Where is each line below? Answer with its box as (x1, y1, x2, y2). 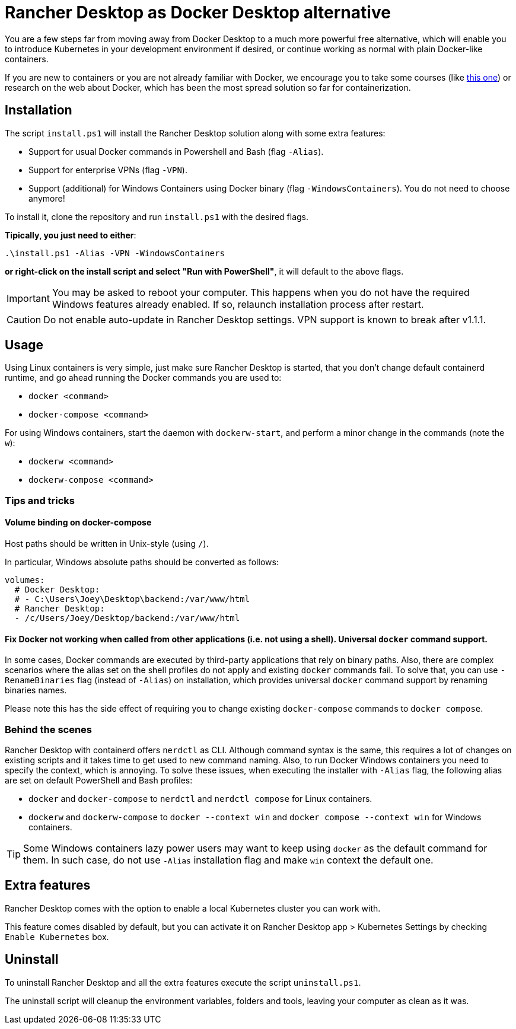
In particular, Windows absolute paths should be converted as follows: (5, 557, 279, 568)
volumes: (5, 575, 45, 585)
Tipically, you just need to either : (5, 230, 136, 240)
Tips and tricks (5, 494, 75, 506)
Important (7, 292, 50, 304)
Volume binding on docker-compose (5, 517, 152, 528)
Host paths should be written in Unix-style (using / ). (5, 539, 209, 549)
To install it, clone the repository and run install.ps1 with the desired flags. (5, 211, 309, 222)
